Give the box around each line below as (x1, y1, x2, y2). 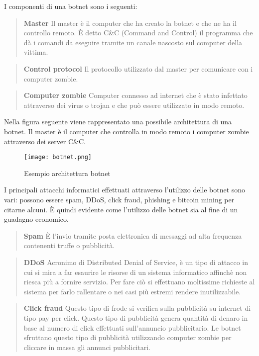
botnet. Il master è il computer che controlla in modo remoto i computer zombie (4, 126, 249, 136)
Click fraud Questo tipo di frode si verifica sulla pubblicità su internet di (23, 303, 251, 313)
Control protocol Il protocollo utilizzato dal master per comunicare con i (23, 63, 253, 74)
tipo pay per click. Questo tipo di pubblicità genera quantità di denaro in (23, 312, 248, 323)
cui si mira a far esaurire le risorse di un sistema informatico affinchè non (23, 267, 247, 277)
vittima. (23, 47, 48, 57)
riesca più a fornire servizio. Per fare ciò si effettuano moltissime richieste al (23, 276, 255, 287)
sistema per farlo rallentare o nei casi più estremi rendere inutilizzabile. (23, 286, 241, 296)
